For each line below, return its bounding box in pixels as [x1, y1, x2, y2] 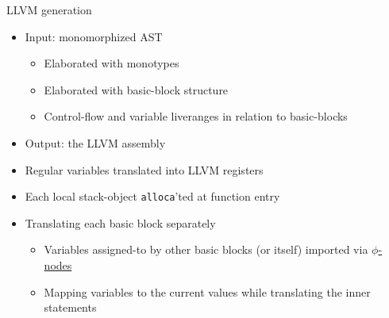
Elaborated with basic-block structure [44, 81, 229, 98]
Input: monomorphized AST [25, 28, 163, 44]
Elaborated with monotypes [44, 55, 179, 71]
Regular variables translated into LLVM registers [25, 161, 264, 178]
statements [44, 299, 97, 316]
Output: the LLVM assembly [25, 134, 166, 151]
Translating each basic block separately [25, 214, 216, 231]
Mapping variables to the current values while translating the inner [44, 283, 371, 300]
